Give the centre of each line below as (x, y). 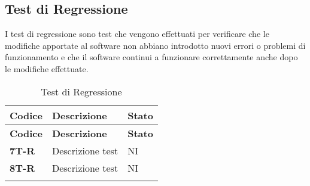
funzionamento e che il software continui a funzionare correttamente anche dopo (151, 57)
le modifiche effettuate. (47, 68)
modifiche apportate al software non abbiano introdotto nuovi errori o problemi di (155, 45)
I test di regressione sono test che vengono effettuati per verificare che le (137, 34)
